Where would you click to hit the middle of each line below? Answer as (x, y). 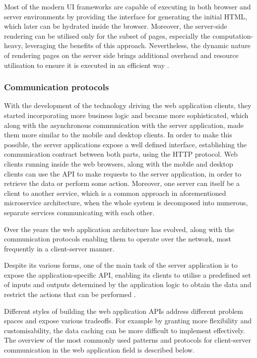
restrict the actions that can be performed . (70, 294)
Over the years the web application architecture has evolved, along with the (119, 229)
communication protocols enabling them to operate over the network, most (118, 239)
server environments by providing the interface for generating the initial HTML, (126, 16)
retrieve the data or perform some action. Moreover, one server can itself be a (122, 183)
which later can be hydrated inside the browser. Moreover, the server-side (116, 26)
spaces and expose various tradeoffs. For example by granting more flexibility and (128, 321)
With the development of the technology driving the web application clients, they (128, 105)
